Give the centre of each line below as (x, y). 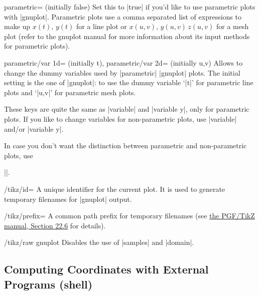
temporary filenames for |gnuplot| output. (68, 199)
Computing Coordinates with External (106, 269)
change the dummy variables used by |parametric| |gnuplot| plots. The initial (122, 72)
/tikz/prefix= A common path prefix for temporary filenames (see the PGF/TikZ (129, 216)
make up (17, 26)
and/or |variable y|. (34, 128)
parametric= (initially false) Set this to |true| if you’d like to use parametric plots (130, 7)
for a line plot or (101, 26)
